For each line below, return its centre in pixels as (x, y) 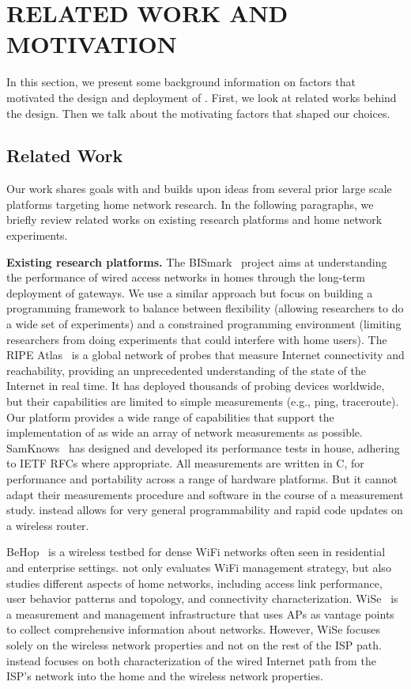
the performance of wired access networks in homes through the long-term (186, 277)
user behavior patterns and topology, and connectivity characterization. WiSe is (202, 598)
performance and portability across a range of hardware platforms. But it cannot (202, 478)
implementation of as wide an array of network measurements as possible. (185, 432)
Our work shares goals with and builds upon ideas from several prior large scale (199, 189)
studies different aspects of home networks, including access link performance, (194, 583)
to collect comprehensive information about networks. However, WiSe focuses (193, 629)
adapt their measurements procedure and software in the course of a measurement (205, 494)
